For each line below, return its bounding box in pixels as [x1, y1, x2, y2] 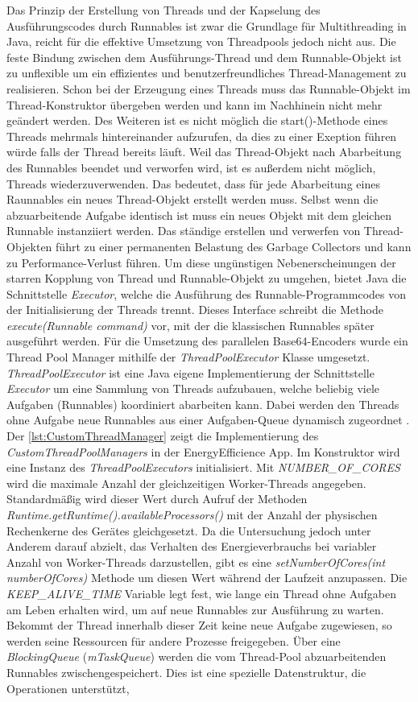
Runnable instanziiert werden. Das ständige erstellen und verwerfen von [6, 222, 361, 239]
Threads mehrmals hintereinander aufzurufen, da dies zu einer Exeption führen [6, 127, 397, 144]
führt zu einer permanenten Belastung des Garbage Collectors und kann [56, 237, 412, 254]
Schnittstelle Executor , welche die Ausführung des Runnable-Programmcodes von [6, 285, 406, 302]
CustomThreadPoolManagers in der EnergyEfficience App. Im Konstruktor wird [6, 443, 400, 460]
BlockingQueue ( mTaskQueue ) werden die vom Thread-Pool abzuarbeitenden [6, 648, 387, 665]
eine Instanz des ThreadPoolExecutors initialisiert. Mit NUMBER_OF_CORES [6, 459, 400, 476]
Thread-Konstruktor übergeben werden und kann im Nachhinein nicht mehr [6, 96, 383, 113]
